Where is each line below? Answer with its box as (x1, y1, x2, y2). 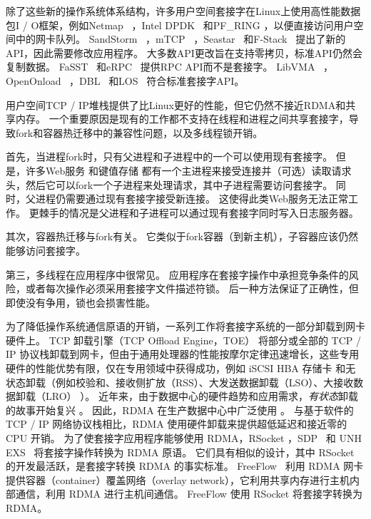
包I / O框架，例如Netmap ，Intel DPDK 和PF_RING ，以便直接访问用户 (6, 17, 354, 32)
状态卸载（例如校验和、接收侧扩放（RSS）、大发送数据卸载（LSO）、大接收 (6, 374, 354, 389)
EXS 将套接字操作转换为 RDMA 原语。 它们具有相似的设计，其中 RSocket (6, 444, 355, 459)
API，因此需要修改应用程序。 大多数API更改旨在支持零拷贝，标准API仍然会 (6, 45, 362, 60)
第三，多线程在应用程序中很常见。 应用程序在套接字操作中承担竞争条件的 (6, 267, 349, 282)
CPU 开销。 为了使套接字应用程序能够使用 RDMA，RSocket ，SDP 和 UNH (6, 431, 362, 446)
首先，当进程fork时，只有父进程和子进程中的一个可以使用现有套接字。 (6, 149, 333, 164)
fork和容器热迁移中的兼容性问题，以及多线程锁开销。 (15, 125, 263, 140)
